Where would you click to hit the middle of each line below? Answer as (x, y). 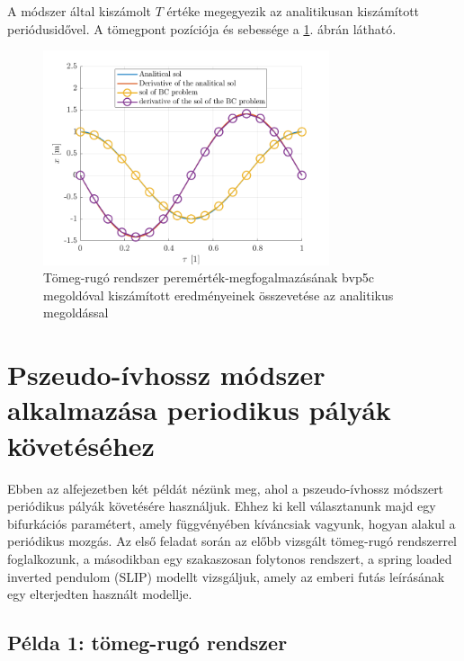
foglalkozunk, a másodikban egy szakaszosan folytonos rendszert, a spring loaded (230, 558)
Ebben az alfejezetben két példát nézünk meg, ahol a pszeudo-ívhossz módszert (226, 488)
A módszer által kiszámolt (80, 11)
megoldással (76, 313)
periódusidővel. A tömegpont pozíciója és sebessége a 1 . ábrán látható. (202, 28)
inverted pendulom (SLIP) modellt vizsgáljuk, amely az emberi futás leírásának (226, 576)
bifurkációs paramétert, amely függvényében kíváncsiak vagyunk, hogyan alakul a (232, 523)
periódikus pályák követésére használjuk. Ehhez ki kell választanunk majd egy (222, 506)
